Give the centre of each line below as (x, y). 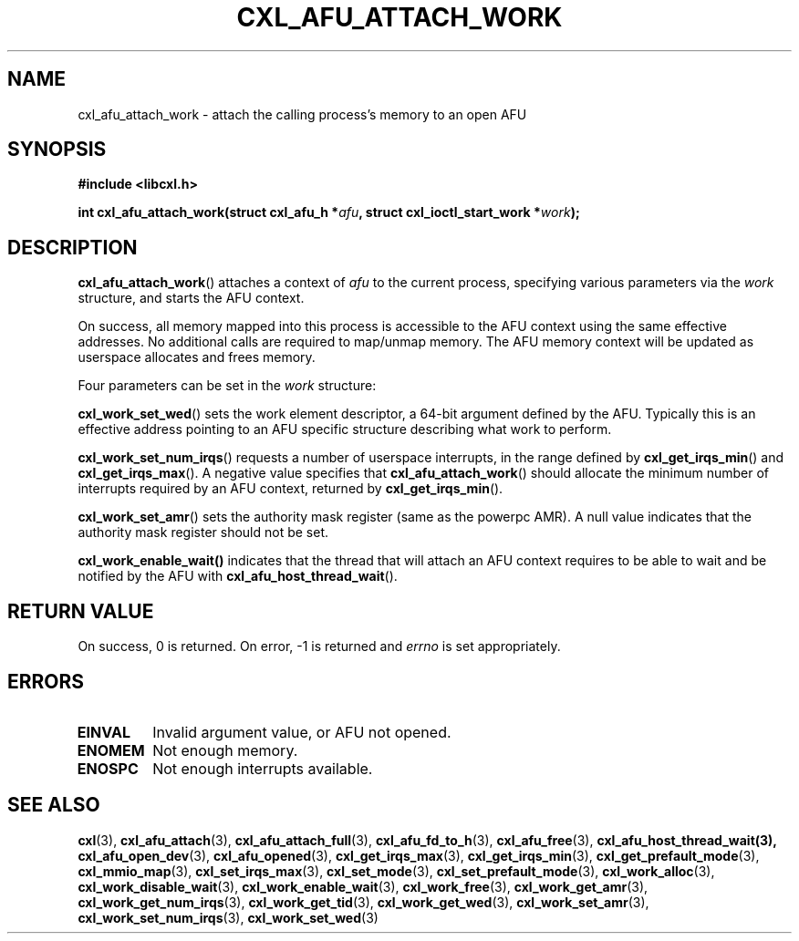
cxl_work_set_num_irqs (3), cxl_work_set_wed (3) (228, 917)
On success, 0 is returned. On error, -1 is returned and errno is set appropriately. (319, 646)
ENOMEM (111, 750)
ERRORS (46, 681)
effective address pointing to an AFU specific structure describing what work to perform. (345, 429)
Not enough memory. (225, 750)
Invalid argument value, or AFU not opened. (302, 732)
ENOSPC (108, 768)
